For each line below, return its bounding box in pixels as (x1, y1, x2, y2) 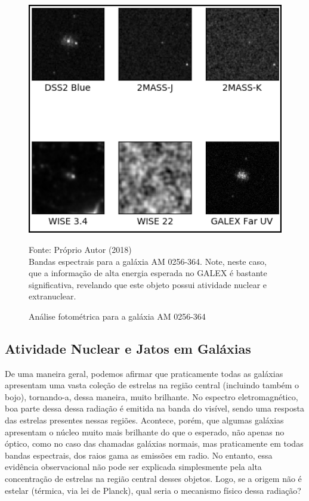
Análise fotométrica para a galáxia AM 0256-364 (29, 310, 206, 322)
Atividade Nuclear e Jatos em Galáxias (5, 339, 251, 357)
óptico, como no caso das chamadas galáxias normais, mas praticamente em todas (5, 437, 304, 450)
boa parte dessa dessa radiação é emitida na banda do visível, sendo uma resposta (5, 402, 304, 415)
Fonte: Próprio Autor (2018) (29, 243, 132, 255)
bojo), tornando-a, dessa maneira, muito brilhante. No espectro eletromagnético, (5, 390, 298, 403)
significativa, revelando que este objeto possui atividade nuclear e (29, 278, 267, 290)
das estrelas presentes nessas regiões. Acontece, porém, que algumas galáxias (5, 414, 284, 426)
